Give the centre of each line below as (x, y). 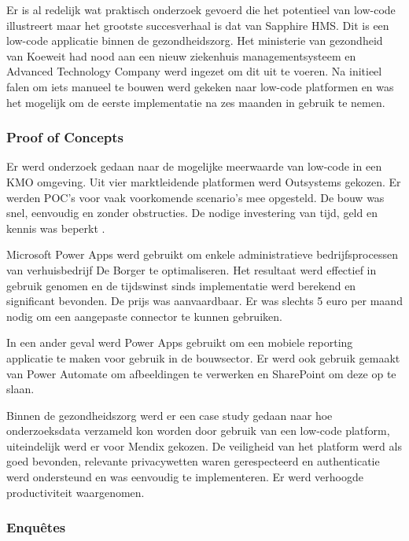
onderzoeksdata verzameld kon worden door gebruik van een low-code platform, (198, 431)
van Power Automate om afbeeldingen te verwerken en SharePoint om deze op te (201, 373)
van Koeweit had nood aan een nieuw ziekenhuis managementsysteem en (181, 55)
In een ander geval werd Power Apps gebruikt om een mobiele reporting (180, 342)
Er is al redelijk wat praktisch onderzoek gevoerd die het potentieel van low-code (201, 9)
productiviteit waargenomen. (76, 492)
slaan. (20, 389)
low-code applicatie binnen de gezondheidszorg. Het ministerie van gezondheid (195, 40)
